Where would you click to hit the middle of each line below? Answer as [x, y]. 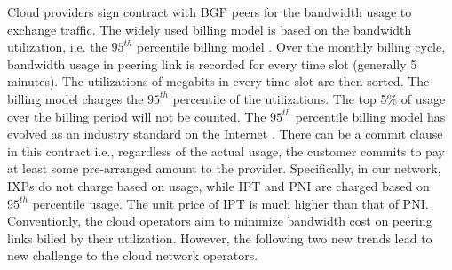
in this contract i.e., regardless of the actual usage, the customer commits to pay [226, 151]
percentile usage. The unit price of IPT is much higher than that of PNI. [230, 203]
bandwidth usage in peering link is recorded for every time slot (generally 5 [212, 64]
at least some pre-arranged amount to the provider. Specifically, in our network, [224, 168]
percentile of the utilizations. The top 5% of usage [309, 98]
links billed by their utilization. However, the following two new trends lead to [220, 238]
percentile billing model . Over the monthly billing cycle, [291, 47]
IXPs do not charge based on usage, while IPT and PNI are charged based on [218, 185]
